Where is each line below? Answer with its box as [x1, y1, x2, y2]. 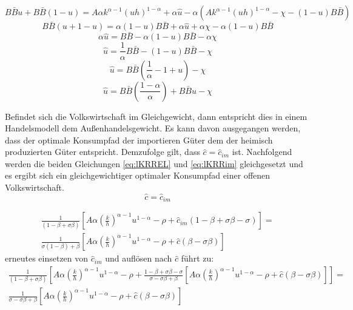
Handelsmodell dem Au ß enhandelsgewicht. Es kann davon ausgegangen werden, [5, 122, 301, 134]
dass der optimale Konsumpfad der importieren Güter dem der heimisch [5, 133, 273, 146]
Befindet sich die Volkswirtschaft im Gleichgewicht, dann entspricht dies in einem [5, 110, 308, 122]
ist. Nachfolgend [232, 145, 292, 158]
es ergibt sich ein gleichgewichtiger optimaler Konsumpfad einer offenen [5, 169, 271, 182]
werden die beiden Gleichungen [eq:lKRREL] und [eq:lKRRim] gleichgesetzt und [5, 157, 303, 170]
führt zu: [181, 252, 214, 265]
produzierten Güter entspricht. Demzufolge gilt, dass [5, 145, 200, 158]
